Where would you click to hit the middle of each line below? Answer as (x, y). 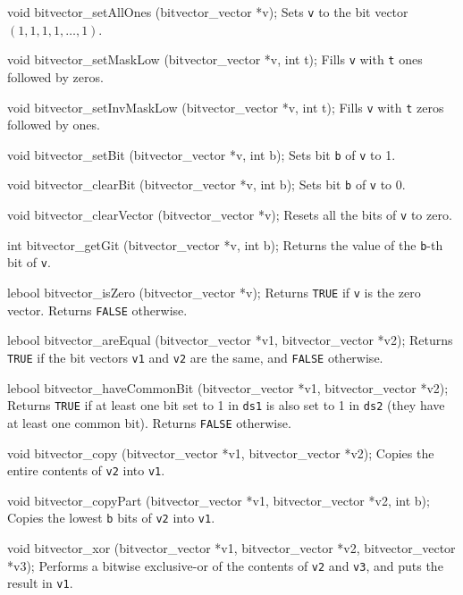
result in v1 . (40, 583)
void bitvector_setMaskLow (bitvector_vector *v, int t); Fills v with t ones (215, 59)
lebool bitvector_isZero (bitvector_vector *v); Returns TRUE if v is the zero (214, 293)
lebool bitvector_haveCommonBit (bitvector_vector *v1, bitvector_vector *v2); (228, 387)
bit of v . (29, 262)
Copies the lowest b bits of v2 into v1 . (111, 518)
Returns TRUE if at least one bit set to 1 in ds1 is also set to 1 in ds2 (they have (226, 405)
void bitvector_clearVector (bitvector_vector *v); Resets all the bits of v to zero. (230, 215)
